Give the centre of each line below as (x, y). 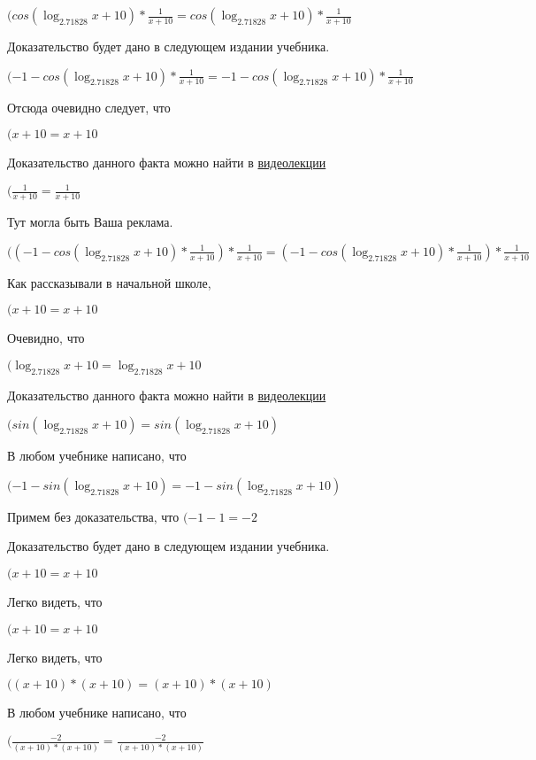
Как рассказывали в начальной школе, (109, 282)
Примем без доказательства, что (93, 516)
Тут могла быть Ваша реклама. (90, 222)
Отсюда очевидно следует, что (89, 107)
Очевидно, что (46, 338)
